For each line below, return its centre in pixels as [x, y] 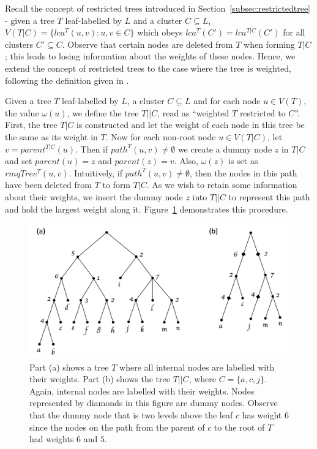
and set [19, 161]
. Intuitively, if [96, 172]
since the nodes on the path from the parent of [117, 427]
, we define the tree [103, 112]
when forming [269, 44]
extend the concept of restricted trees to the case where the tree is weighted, [148, 68]
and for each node [227, 101]
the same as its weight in [51, 136]
